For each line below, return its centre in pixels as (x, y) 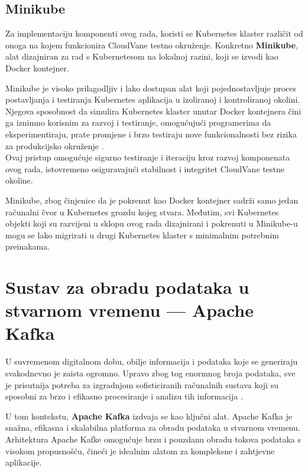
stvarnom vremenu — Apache (129, 310)
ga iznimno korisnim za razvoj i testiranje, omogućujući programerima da (138, 122)
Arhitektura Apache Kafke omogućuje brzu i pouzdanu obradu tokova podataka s (153, 439)
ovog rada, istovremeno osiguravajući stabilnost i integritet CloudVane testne (145, 168)
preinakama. (28, 246)
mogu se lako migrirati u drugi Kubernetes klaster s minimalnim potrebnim (142, 235)
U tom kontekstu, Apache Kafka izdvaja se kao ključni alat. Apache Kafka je (149, 416)
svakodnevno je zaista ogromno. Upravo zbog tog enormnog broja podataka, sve (150, 373)
